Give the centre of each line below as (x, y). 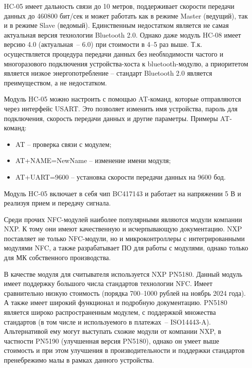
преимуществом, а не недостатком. (55, 82)
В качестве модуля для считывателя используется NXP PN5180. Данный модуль (123, 274)
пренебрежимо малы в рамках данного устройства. (79, 360)
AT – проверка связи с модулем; (63, 144)
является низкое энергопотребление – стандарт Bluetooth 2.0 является (108, 73)
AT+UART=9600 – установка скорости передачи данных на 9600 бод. (120, 176)
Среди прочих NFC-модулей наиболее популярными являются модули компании (123, 219)
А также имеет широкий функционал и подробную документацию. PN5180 (116, 302)
